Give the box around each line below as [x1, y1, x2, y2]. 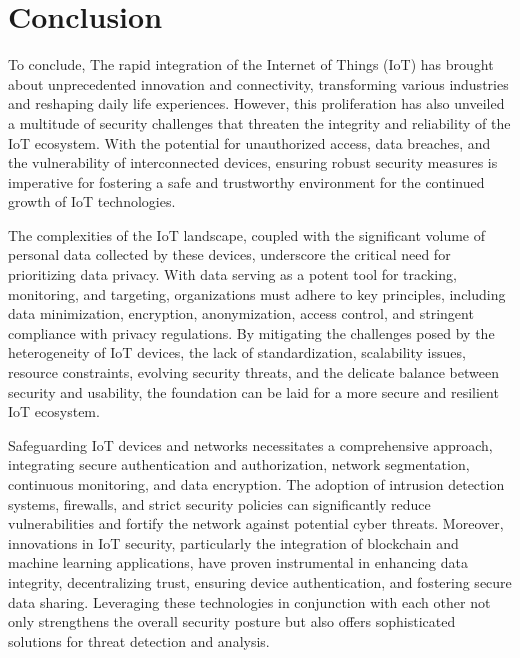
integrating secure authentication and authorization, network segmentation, [8, 454, 470, 475]
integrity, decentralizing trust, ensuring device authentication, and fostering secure [8, 571, 512, 592]
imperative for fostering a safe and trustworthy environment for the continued [8, 171, 485, 192]
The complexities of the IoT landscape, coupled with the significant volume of [8, 224, 485, 245]
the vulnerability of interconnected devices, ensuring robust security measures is [8, 152, 498, 173]
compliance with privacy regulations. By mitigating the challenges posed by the [8, 322, 495, 343]
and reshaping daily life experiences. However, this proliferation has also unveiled [8, 93, 505, 114]
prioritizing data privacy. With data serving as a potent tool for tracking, [8, 264, 457, 285]
